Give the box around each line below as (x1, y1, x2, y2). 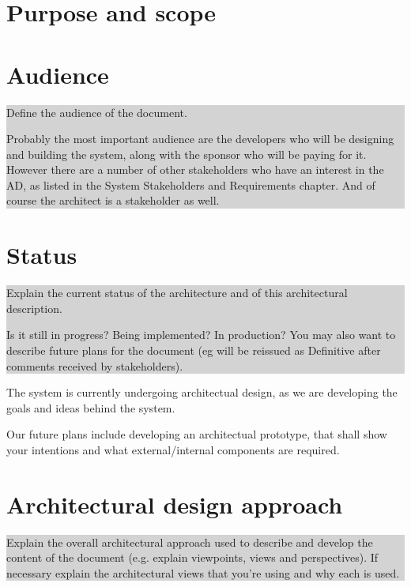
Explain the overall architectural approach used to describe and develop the (6, 533, 373, 550)
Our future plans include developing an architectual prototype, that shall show (6, 426, 387, 442)
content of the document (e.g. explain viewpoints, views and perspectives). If (6, 549, 379, 566)
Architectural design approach (6, 487, 343, 520)
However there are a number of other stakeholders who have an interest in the (6, 161, 384, 178)
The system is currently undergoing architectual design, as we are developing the (6, 384, 398, 401)
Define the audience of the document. (6, 103, 187, 120)
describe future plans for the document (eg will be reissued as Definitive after (6, 341, 381, 358)
